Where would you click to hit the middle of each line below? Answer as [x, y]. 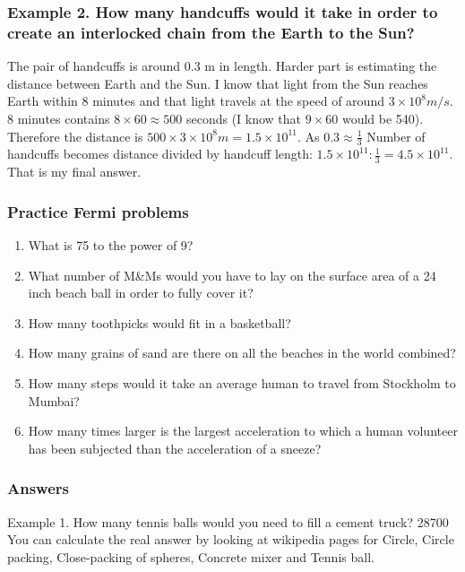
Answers [38, 488]
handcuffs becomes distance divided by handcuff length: [160, 154]
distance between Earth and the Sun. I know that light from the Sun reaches [218, 83]
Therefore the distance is [75, 136]
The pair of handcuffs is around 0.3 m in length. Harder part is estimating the [222, 66]
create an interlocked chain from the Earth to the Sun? [211, 32]
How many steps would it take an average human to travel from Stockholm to [242, 382]
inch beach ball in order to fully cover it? [141, 293]
